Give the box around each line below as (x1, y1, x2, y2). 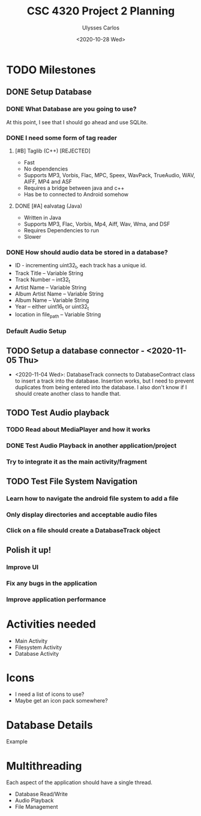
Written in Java (23, 214, 62, 221)
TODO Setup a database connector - (6, 345, 145, 355)
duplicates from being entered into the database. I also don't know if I (14, 384, 187, 391)
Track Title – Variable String (14, 270, 83, 277)
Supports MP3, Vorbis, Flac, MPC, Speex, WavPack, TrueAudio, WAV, (23, 171, 196, 178)
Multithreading (6, 759, 82, 773)
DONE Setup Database (6, 87, 92, 97)
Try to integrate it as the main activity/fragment (6, 458, 147, 466)
